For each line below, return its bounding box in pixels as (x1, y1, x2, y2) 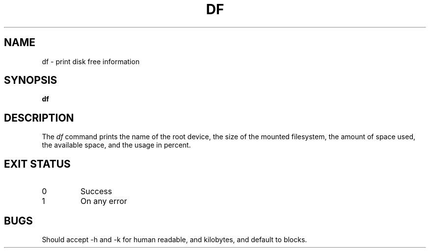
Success (80, 186, 112, 197)
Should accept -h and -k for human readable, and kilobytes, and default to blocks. (42, 235, 307, 244)
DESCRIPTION (4, 111, 74, 124)
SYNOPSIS (4, 74, 57, 87)
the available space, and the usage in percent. (42, 141, 191, 150)
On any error (80, 196, 127, 206)
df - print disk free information (42, 57, 140, 66)
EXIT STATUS (4, 157, 71, 170)
